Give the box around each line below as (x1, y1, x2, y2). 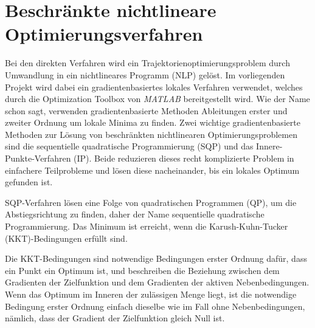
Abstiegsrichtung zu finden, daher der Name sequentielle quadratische (5, 208, 265, 220)
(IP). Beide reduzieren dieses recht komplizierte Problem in (74, 152, 294, 165)
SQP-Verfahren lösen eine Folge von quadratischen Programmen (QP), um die (5, 196, 297, 208)
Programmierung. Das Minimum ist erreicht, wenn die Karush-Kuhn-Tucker (5, 220, 288, 233)
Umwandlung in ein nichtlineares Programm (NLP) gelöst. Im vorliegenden (5, 68, 285, 81)
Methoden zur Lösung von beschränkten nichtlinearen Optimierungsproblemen (5, 128, 297, 140)
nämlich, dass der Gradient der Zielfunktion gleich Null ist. (5, 312, 225, 324)
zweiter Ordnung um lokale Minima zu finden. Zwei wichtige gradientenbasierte (5, 116, 300, 129)
